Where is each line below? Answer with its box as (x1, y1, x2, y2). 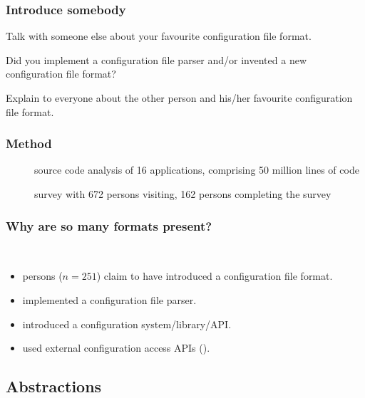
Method (6, 135, 52, 152)
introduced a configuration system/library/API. (22, 316, 232, 331)
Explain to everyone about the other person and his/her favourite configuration (6, 90, 353, 105)
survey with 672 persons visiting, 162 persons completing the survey (34, 187, 331, 201)
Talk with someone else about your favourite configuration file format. (6, 28, 312, 43)
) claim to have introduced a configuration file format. (96, 268, 333, 283)
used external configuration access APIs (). (22, 340, 210, 355)
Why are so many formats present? (6, 216, 212, 234)
